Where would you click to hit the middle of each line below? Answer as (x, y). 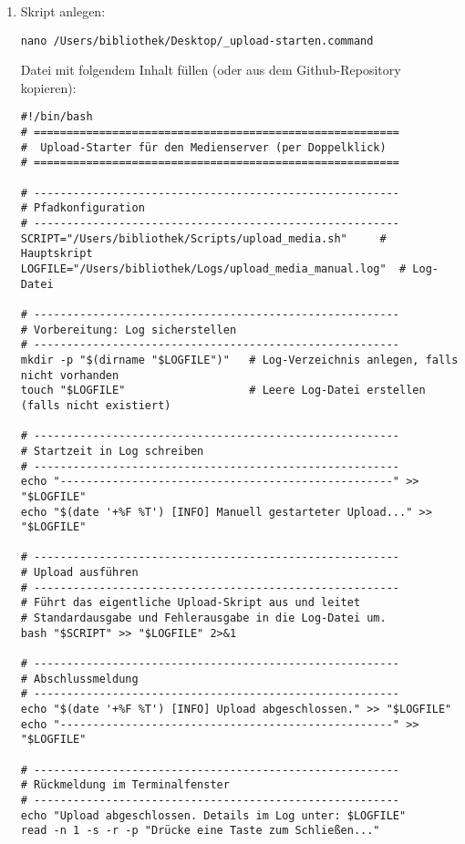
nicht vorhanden (70, 375)
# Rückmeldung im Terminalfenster (125, 785)
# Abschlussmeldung (79, 679)
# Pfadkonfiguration (83, 208)
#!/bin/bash (57, 117)
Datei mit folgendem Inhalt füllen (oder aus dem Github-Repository (211, 70)
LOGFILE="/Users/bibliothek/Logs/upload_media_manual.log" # (213, 269)
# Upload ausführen (79, 573)
